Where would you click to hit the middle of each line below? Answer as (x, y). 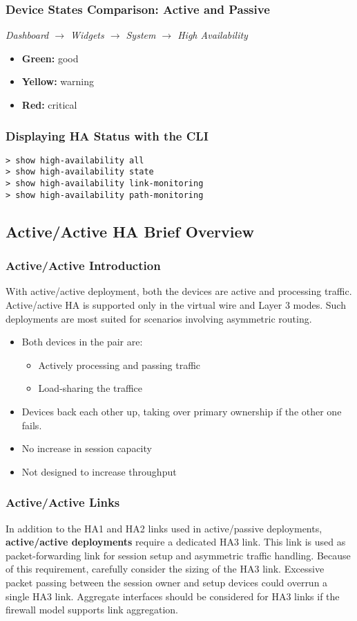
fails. (32, 425)
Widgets (87, 35)
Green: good (50, 58)
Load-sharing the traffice (90, 388)
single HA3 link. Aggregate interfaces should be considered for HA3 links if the (173, 596)
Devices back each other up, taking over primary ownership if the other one (182, 411)
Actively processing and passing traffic (119, 364)
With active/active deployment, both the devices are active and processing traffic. (179, 291)
